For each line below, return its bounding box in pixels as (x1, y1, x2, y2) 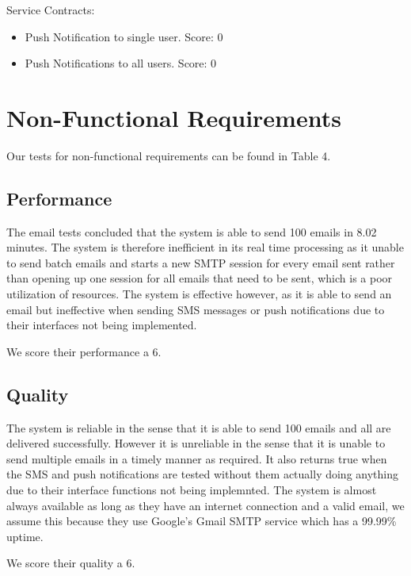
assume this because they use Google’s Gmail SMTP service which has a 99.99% (6, 513, 397, 529)
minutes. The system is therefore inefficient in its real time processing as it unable (6, 239, 404, 255)
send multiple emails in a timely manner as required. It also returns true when (6, 450, 387, 467)
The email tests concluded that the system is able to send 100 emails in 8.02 (6, 223, 377, 240)
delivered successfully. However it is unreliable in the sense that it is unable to (6, 435, 386, 451)
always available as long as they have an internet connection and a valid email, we (6, 497, 405, 513)
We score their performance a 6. (6, 343, 162, 359)
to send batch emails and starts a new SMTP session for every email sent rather (6, 254, 395, 271)
